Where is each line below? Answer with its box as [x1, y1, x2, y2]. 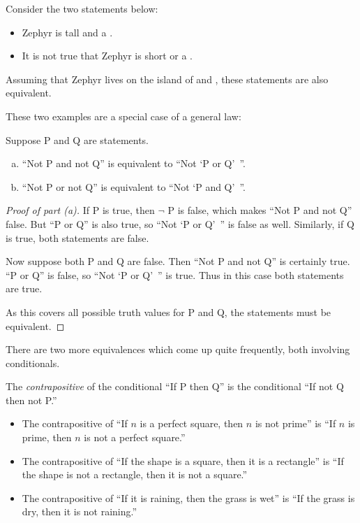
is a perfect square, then [140, 416, 243, 431]
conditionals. [6, 355, 60, 370]
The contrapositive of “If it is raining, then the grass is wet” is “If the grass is [22, 490, 355, 505]
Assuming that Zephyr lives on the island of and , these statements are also [6, 71, 329, 86]
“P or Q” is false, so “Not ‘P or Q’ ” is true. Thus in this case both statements [6, 267, 344, 282]
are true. [6, 281, 43, 296]
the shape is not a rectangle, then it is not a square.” [22, 467, 248, 482]
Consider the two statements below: [6, 1, 158, 15]
